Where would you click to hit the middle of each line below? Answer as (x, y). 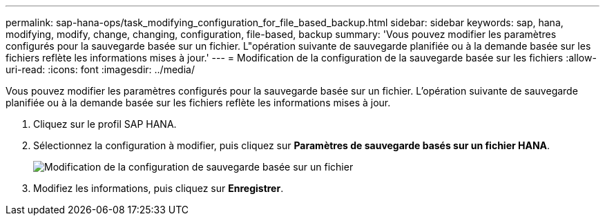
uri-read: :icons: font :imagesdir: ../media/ (100, 69)
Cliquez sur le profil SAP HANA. (105, 124)
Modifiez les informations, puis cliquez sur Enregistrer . (159, 188)
